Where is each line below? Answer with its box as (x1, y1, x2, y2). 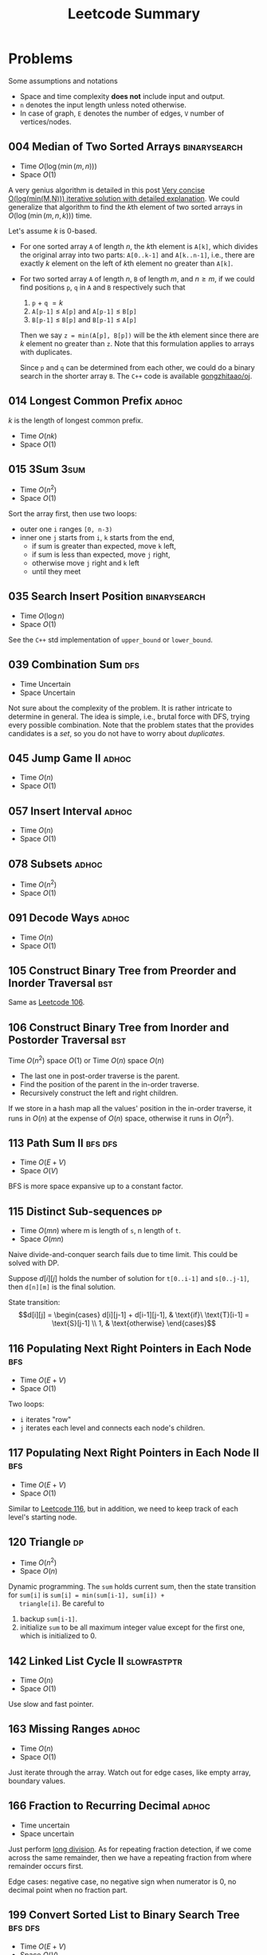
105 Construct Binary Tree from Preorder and (8, 964, 237, 977)
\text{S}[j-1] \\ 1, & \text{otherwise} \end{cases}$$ (51, 1318, 217, 1328)
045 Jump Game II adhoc (8, 751, 132, 766)
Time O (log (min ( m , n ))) (19, 161, 97, 171)
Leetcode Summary (67, 5, 201, 23)
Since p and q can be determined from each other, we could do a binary (19, 362, 255, 372)
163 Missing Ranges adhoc (8, 1722, 141, 1736)
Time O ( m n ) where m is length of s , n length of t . (19, 1226, 181, 1236)
